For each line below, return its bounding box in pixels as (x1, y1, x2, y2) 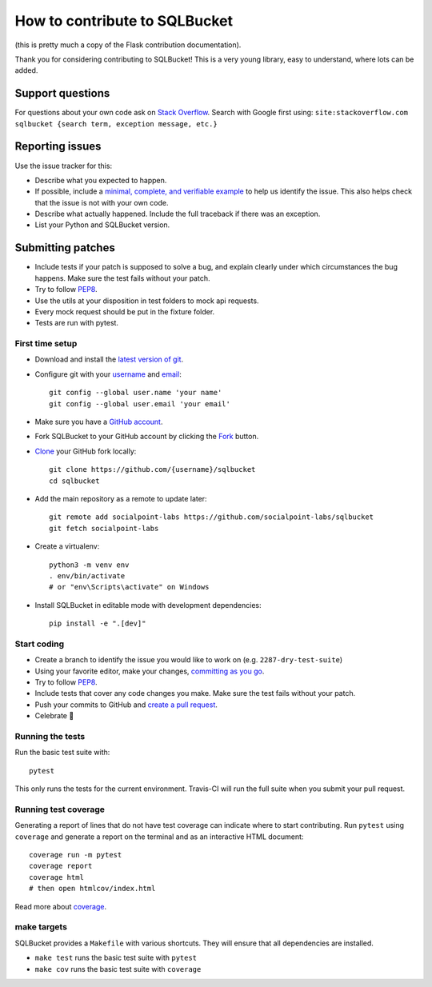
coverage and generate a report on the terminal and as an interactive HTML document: (14, 832, 304, 841)
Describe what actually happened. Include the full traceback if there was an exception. (34, 209, 321, 219)
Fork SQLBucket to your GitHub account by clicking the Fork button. (34, 432, 259, 442)
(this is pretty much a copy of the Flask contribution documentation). (14, 40, 242, 50)
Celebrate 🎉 (34, 711, 74, 721)
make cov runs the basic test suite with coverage (34, 964, 202, 973)
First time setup (14, 338, 78, 350)
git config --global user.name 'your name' (49, 388, 222, 398)
